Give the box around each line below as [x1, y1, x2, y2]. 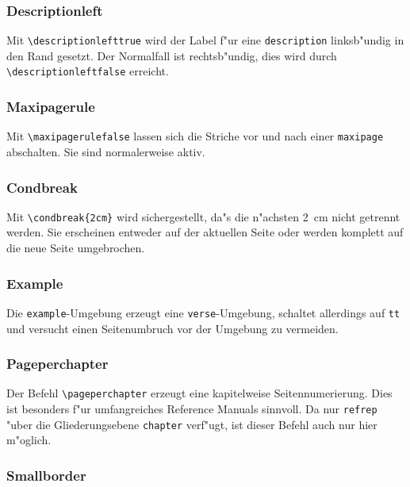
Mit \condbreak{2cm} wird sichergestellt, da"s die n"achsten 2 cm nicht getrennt [6, 208, 400, 224]
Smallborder [6, 465, 86, 485]
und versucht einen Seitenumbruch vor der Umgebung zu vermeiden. [6, 320, 339, 336]
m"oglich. [6, 431, 52, 448]
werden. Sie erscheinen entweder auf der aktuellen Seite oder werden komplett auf [6, 224, 404, 240]
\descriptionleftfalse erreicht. [6, 63, 169, 79]
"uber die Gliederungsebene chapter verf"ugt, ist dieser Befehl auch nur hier [6, 416, 377, 432]
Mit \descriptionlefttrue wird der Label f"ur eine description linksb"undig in [6, 32, 404, 48]
